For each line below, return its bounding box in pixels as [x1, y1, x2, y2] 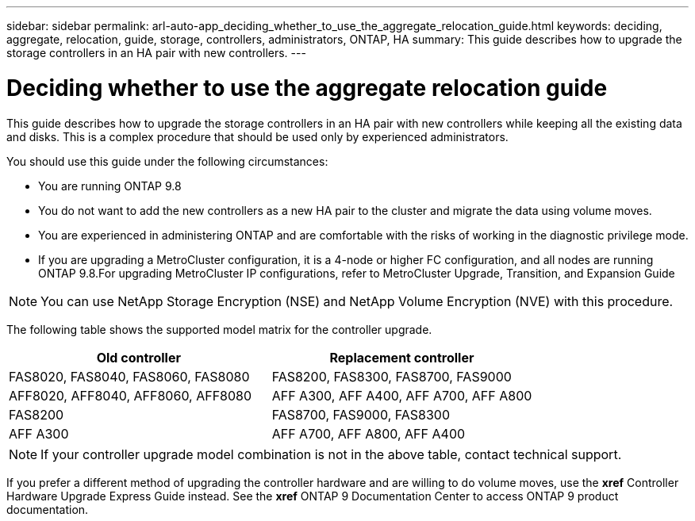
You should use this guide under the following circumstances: [6, 154, 328, 168]
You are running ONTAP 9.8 [38, 178, 182, 193]
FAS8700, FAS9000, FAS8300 [271, 406, 451, 423]
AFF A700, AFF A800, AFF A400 [271, 425, 466, 442]
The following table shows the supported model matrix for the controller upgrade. [6, 322, 432, 336]
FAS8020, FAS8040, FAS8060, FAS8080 [9, 368, 250, 385]
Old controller [96, 349, 181, 366]
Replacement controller [329, 349, 474, 366]
